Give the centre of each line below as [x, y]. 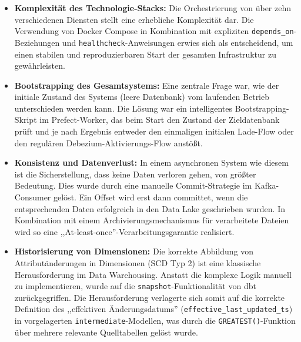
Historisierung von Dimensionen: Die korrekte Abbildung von [134, 251]
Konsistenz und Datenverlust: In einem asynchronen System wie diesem [151, 162]
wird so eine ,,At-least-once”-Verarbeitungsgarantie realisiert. [124, 231]
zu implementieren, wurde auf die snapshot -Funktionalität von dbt [135, 286]
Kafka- [267, 185]
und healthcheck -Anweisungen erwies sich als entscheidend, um [178, 42]
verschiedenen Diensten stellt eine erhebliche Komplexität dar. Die [134, 19]
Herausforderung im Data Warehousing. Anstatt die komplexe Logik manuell [153, 274]
